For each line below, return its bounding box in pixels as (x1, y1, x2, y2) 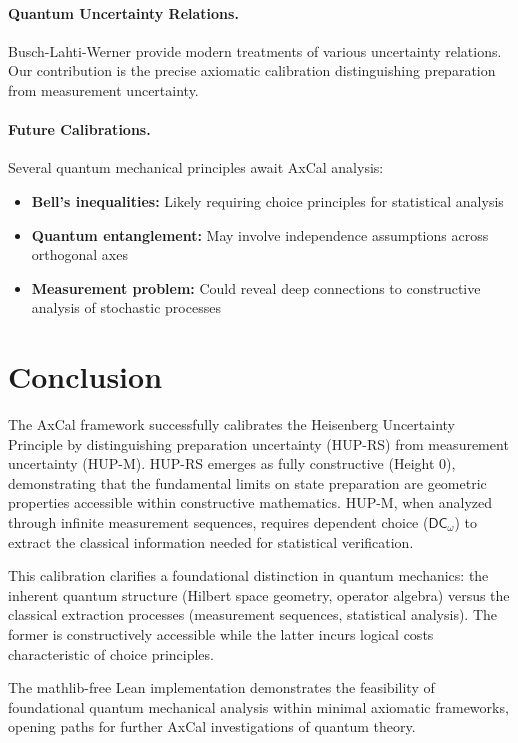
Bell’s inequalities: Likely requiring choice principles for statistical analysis (31, 190, 504, 211)
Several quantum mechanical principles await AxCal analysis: (8, 157, 384, 178)
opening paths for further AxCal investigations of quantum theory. (8, 716, 416, 737)
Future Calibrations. (8, 119, 151, 140)
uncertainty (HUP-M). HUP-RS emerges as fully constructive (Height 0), (8, 453, 456, 474)
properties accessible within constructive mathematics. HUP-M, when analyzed (8, 492, 493, 513)
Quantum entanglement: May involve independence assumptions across (31, 224, 489, 245)
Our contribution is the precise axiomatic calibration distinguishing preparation (8, 60, 496, 81)
